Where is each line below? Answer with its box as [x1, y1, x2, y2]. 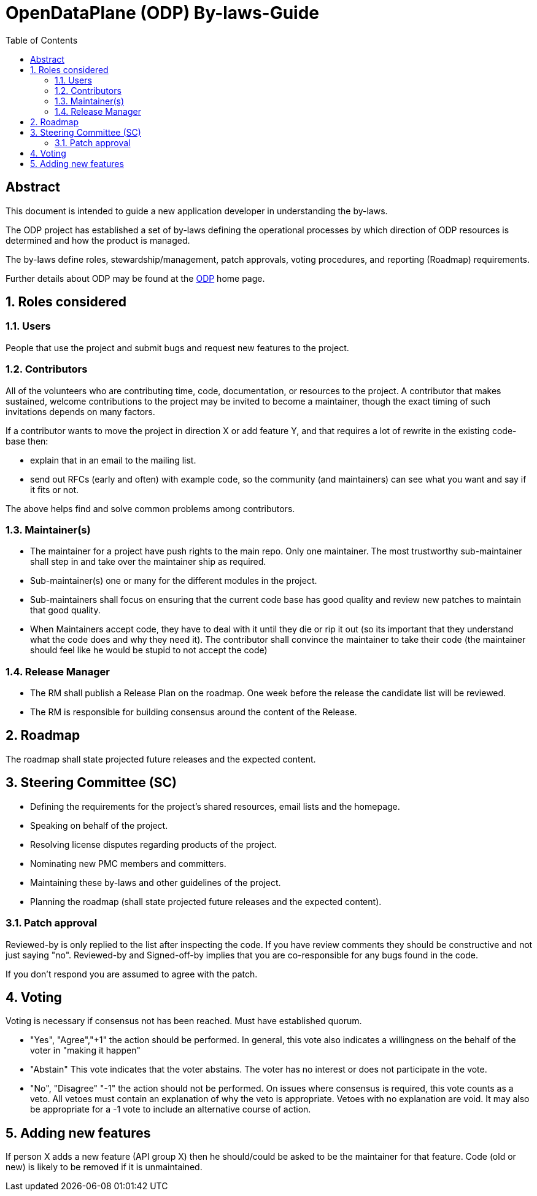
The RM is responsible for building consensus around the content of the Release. [30, 707, 357, 718]
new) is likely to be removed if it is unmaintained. [6, 1162, 203, 1173]
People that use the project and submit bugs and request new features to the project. [6, 342, 349, 353]
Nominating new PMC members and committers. [30, 858, 226, 869]
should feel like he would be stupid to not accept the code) [30, 645, 268, 656]
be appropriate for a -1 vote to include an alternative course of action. [30, 1104, 311, 1115]
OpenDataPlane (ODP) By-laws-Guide [6, 2, 320, 23]
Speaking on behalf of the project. [30, 820, 168, 831]
